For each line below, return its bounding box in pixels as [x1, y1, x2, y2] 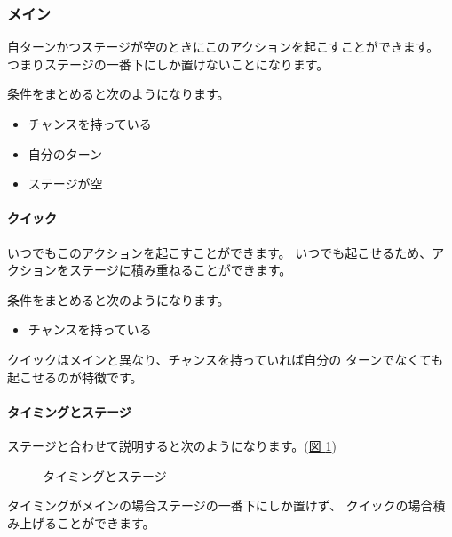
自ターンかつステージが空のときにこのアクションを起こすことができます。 [7, 37, 440, 56]
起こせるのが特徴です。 [7, 367, 143, 386]
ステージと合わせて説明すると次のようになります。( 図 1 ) [7, 436, 337, 454]
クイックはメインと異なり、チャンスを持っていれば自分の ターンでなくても [7, 349, 444, 368]
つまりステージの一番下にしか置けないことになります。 [7, 54, 329, 73]
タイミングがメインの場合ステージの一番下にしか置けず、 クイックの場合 [7, 496, 433, 515]
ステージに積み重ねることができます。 [68, 260, 292, 279]
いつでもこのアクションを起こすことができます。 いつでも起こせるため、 [7, 243, 432, 261]
